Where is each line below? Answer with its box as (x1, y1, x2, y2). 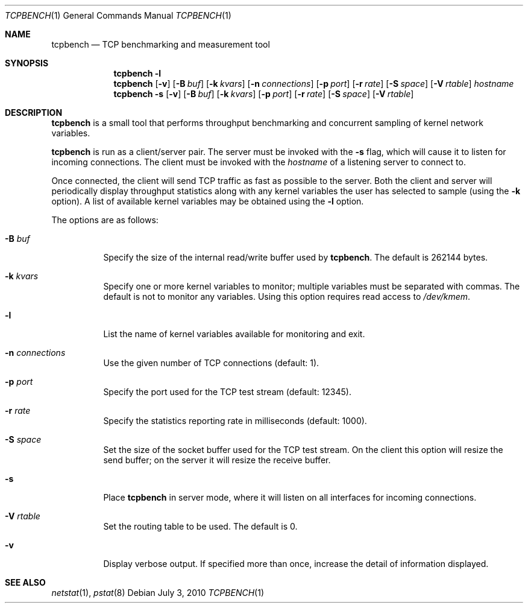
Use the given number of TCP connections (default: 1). (103, 358, 319, 368)
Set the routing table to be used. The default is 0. (103, 521, 298, 531)
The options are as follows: (51, 215, 159, 225)
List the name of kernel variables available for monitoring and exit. (103, 329, 365, 339)
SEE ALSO (5, 577, 46, 587)
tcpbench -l (113, 68, 162, 78)
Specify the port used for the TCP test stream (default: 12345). (103, 387, 351, 397)
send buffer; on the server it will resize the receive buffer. (103, 455, 331, 465)
